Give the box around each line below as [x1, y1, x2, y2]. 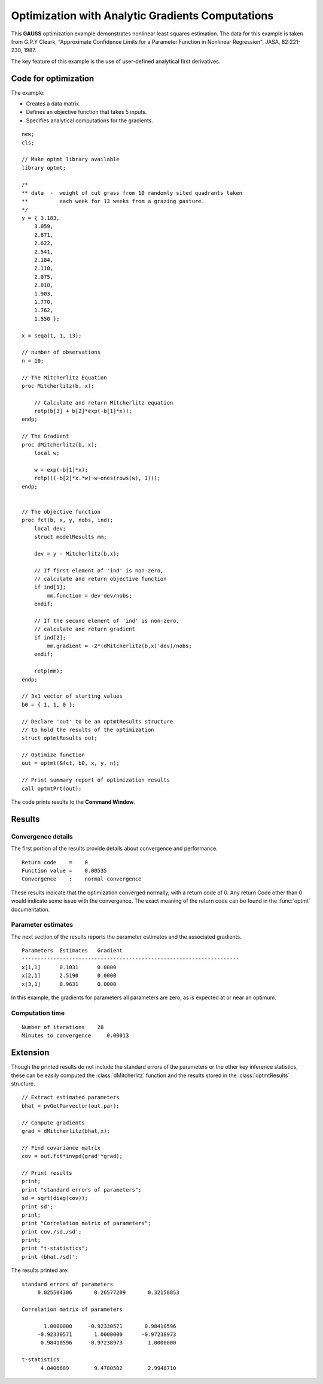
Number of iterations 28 [22, 1024, 104, 1030]
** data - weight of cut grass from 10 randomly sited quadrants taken [22, 189, 243, 196]
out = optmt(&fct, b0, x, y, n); [22, 760, 120, 767]
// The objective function [22, 508, 101, 515]
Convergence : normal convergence [22, 876, 142, 882]
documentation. [11, 906, 50, 913]
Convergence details [11, 832, 73, 840]
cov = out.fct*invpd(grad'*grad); [22, 1153, 123, 1160]
